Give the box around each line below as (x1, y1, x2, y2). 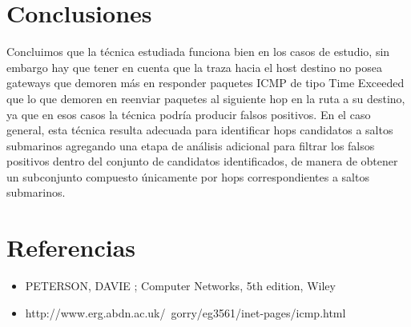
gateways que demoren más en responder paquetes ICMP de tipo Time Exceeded (6, 74, 405, 91)
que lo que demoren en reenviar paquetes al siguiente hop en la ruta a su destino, (6, 90, 405, 106)
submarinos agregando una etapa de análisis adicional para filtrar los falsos (6, 137, 375, 154)
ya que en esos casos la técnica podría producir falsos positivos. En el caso (6, 106, 371, 122)
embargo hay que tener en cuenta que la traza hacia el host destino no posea (6, 58, 382, 75)
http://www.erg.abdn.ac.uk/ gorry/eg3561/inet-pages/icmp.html (25, 304, 346, 321)
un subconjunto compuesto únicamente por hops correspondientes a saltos (6, 168, 369, 185)
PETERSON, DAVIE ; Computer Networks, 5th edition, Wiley (25, 277, 336, 294)
